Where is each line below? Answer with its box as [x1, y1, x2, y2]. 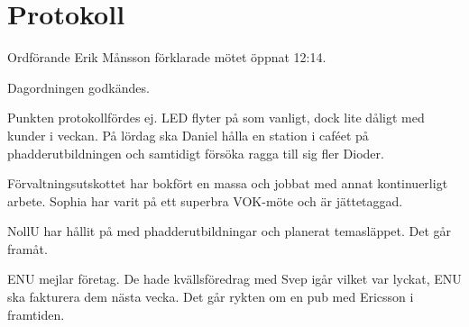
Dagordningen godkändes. [7, 77, 150, 96]
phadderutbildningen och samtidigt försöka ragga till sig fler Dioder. [7, 143, 384, 162]
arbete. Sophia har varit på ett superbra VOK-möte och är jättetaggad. [7, 191, 403, 210]
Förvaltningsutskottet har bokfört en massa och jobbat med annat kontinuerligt [7, 174, 448, 193]
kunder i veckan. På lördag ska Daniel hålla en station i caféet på [7, 125, 369, 144]
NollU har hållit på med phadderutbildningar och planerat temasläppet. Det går [7, 222, 452, 241]
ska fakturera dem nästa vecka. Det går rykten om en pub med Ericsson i [7, 287, 414, 306]
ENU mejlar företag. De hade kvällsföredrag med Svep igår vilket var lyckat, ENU [7, 269, 462, 288]
